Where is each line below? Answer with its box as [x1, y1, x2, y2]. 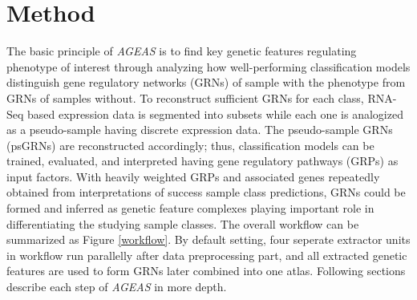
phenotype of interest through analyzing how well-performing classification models [6, 58, 411, 75]
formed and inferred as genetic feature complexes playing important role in [6, 200, 374, 217]
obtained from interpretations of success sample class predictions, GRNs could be [6, 184, 406, 201]
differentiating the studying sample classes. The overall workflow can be [6, 215, 359, 232]
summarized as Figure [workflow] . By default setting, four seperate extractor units [6, 231, 411, 248]
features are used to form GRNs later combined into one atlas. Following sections [6, 262, 406, 279]
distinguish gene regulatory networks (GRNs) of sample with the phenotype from [6, 74, 406, 91]
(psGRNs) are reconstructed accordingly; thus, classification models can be [6, 136, 374, 153]
